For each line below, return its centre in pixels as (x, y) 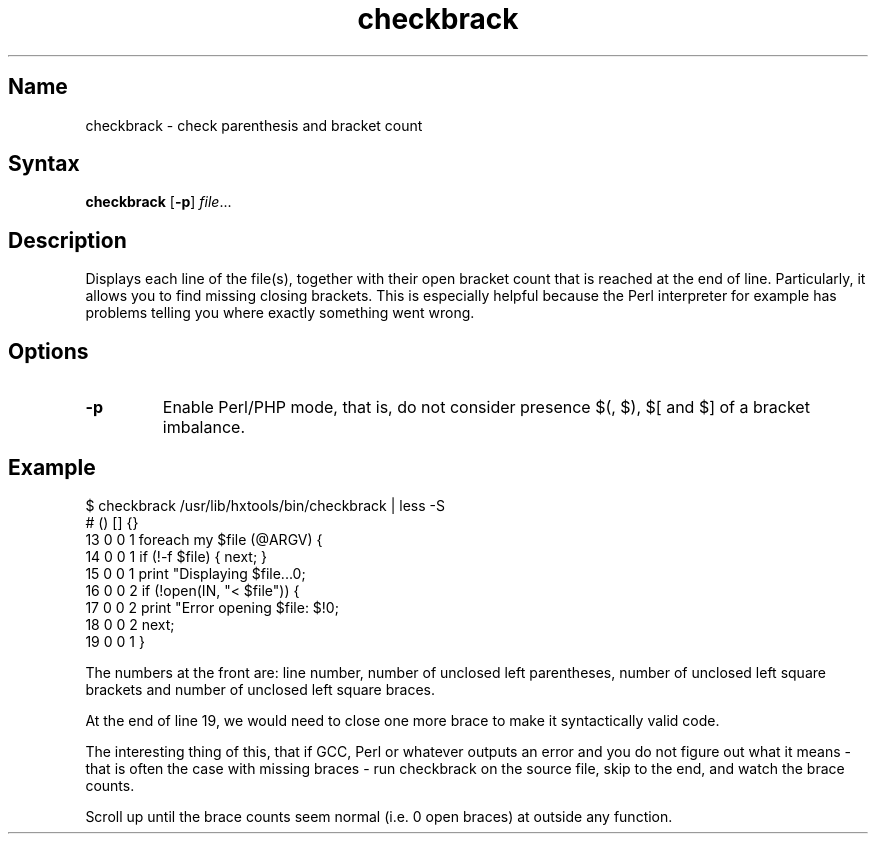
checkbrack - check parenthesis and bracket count (254, 125)
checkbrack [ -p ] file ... (158, 202)
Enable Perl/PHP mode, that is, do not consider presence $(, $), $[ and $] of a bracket (486, 407)
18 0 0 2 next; (130, 624)
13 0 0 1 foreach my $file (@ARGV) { (204, 539)
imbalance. (203, 427)
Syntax (44, 164)
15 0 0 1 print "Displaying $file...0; (195, 573)
